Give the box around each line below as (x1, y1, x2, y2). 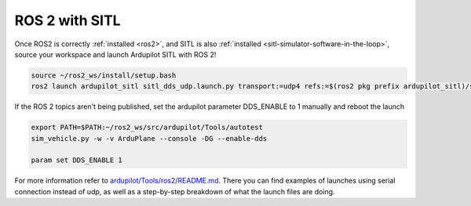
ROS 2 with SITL (14, 12, 121, 29)
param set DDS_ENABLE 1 (31, 156, 123, 164)
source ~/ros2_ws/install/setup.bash (31, 70, 177, 80)
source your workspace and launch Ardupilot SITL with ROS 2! (14, 49, 217, 59)
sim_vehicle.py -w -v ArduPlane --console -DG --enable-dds (31, 134, 268, 143)
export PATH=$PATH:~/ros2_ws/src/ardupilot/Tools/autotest (31, 123, 263, 132)
